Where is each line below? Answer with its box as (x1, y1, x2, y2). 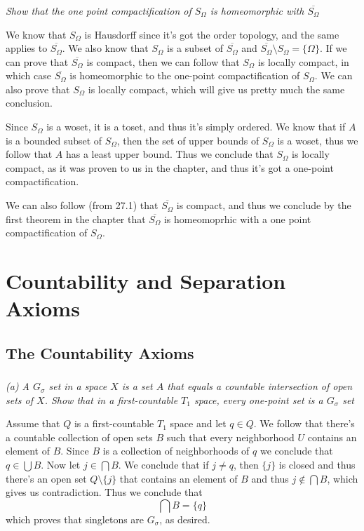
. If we (319, 41, 347, 55)
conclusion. (6, 95, 53, 110)
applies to (6, 41, 48, 55)
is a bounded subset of (6, 133, 102, 147)
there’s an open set (6, 471, 87, 485)
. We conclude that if (118, 457, 209, 472)
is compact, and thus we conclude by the (176, 198, 351, 213)
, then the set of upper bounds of (116, 133, 259, 147)
